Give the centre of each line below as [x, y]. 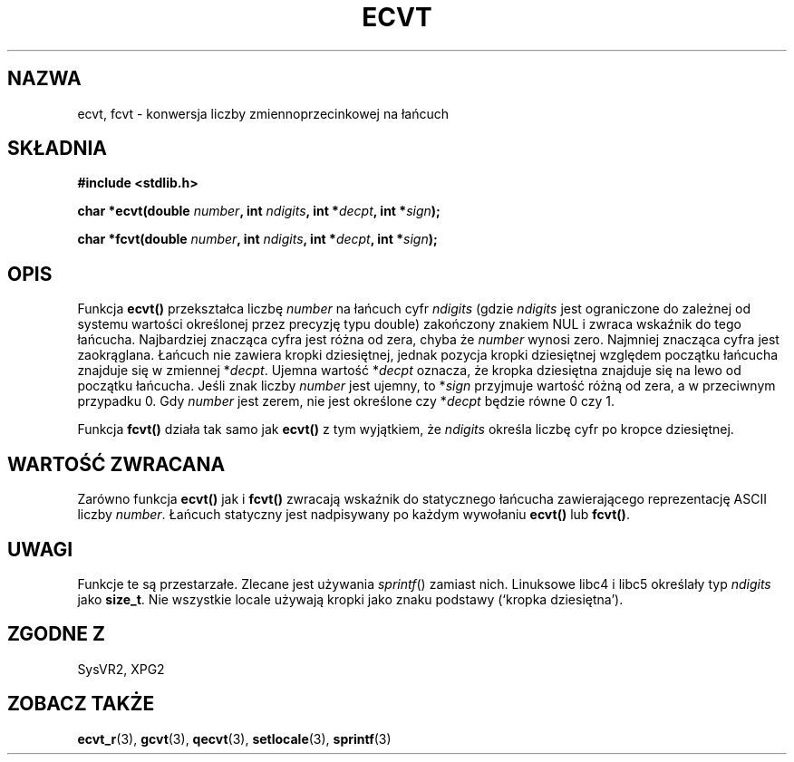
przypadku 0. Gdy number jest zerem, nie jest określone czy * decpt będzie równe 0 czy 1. [346, 401]
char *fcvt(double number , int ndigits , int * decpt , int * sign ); [257, 239]
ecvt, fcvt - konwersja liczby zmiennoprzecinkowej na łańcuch [263, 113]
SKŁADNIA [57, 149]
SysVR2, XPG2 [121, 669]
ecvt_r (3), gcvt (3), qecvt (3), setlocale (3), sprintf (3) [234, 738]
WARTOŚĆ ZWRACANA [116, 464]
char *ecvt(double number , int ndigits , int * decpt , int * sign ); [259, 211]
